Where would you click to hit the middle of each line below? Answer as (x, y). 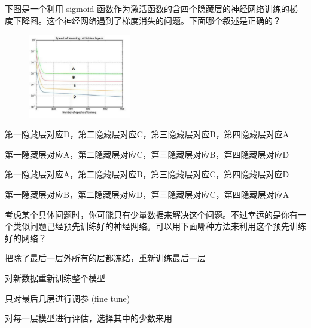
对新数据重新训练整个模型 (55, 278)
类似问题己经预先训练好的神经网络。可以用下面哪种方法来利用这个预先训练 (159, 226)
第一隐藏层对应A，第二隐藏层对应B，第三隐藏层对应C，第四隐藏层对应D (147, 174)
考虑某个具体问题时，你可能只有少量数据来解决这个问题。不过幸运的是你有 (151, 214)
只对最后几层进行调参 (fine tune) (68, 298)
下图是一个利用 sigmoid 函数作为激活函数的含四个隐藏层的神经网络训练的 (147, 8)
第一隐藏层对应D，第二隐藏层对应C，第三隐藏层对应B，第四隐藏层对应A (147, 134)
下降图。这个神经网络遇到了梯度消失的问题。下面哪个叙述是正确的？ (147, 20)
